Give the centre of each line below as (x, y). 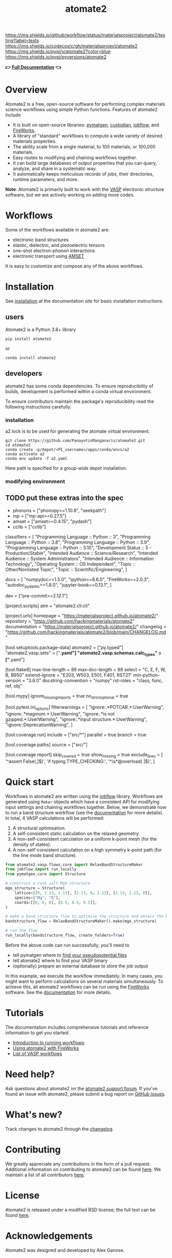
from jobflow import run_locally (41, 869)
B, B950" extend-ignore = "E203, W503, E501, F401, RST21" (69, 675)
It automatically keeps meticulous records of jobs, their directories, (83, 174)
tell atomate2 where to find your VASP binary (60, 960)
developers (24, 373)
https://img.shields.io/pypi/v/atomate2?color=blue (58, 51)
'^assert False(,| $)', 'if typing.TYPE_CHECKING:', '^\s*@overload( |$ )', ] (80, 761)
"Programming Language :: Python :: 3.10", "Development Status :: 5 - (79, 548)
